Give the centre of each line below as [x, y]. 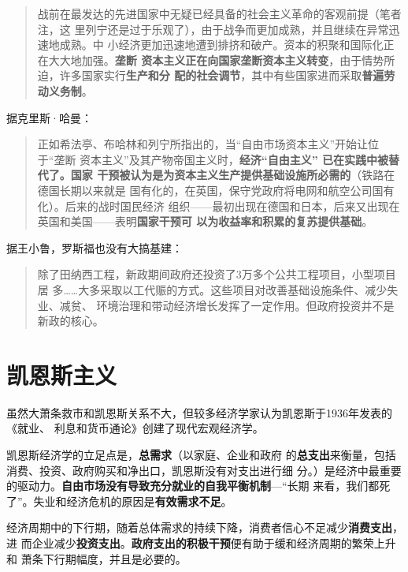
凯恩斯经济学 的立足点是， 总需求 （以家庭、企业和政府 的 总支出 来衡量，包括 [201, 454]
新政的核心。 [70, 321]
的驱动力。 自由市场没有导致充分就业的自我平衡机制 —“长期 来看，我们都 [193, 486]
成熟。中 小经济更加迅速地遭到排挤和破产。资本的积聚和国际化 [221, 45]
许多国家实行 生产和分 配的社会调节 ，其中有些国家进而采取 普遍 [222, 75]
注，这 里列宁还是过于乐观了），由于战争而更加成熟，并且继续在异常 [213, 29]
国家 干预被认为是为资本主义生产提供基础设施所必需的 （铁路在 [233, 175]
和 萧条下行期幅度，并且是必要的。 [96, 558]
